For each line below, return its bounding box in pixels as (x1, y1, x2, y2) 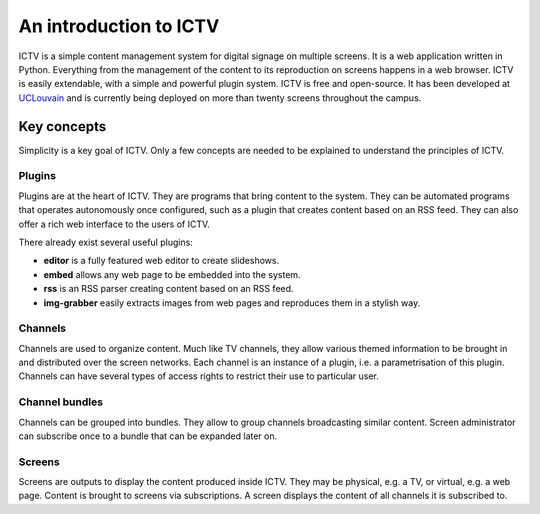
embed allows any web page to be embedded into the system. (43, 268, 301, 280)
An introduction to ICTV (18, 15, 220, 37)
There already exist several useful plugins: (18, 236, 194, 248)
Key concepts (18, 118, 107, 135)
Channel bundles (18, 395, 104, 409)
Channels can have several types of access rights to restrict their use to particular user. (18, 370, 380, 382)
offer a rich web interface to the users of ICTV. (18, 218, 210, 230)
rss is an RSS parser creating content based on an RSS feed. (43, 283, 294, 295)
